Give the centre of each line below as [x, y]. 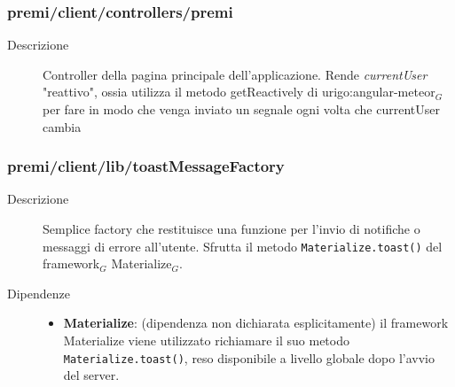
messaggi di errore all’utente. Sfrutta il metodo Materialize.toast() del [243, 246]
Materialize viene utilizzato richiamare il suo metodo [206, 341]
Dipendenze [39, 293]
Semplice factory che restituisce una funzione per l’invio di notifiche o [231, 228]
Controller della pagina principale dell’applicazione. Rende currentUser [235, 74]
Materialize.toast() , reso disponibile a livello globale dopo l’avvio [249, 357]
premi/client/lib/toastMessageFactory [146, 166]
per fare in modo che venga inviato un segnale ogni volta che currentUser [241, 109]
